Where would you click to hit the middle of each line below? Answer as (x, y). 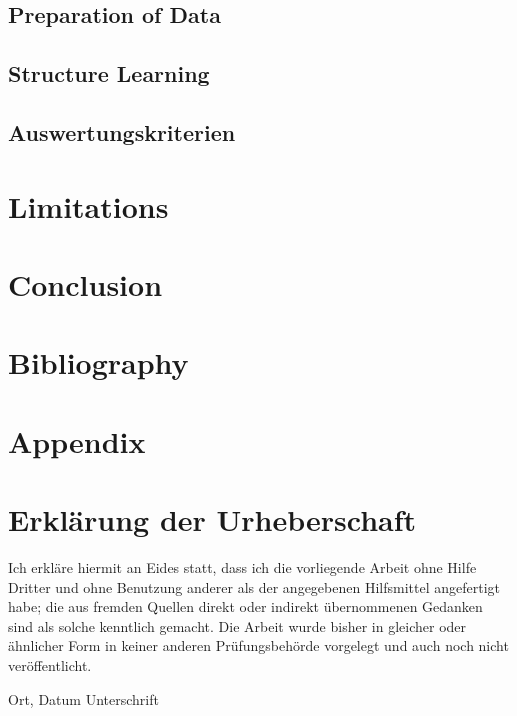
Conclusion (85, 283)
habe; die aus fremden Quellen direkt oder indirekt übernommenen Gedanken (245, 606)
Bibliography (98, 362)
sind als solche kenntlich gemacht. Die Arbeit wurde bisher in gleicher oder (237, 625)
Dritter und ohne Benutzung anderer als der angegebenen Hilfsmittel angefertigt (254, 586)
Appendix (77, 440)
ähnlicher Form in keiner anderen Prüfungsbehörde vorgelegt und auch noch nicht (258, 645)
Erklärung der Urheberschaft (212, 519)
